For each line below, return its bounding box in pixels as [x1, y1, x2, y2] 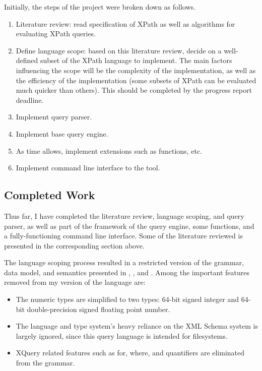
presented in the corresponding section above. [4, 240, 145, 251]
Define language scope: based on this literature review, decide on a [16, 45, 222, 55]
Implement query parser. [16, 111, 92, 122]
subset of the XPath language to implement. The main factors [40, 55, 232, 66]
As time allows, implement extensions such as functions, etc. [16, 145, 202, 156]
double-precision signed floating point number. [27, 303, 170, 314]
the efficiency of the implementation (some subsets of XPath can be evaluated [16, 75, 256, 85]
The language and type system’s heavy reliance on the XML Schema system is [16, 321, 258, 331]
